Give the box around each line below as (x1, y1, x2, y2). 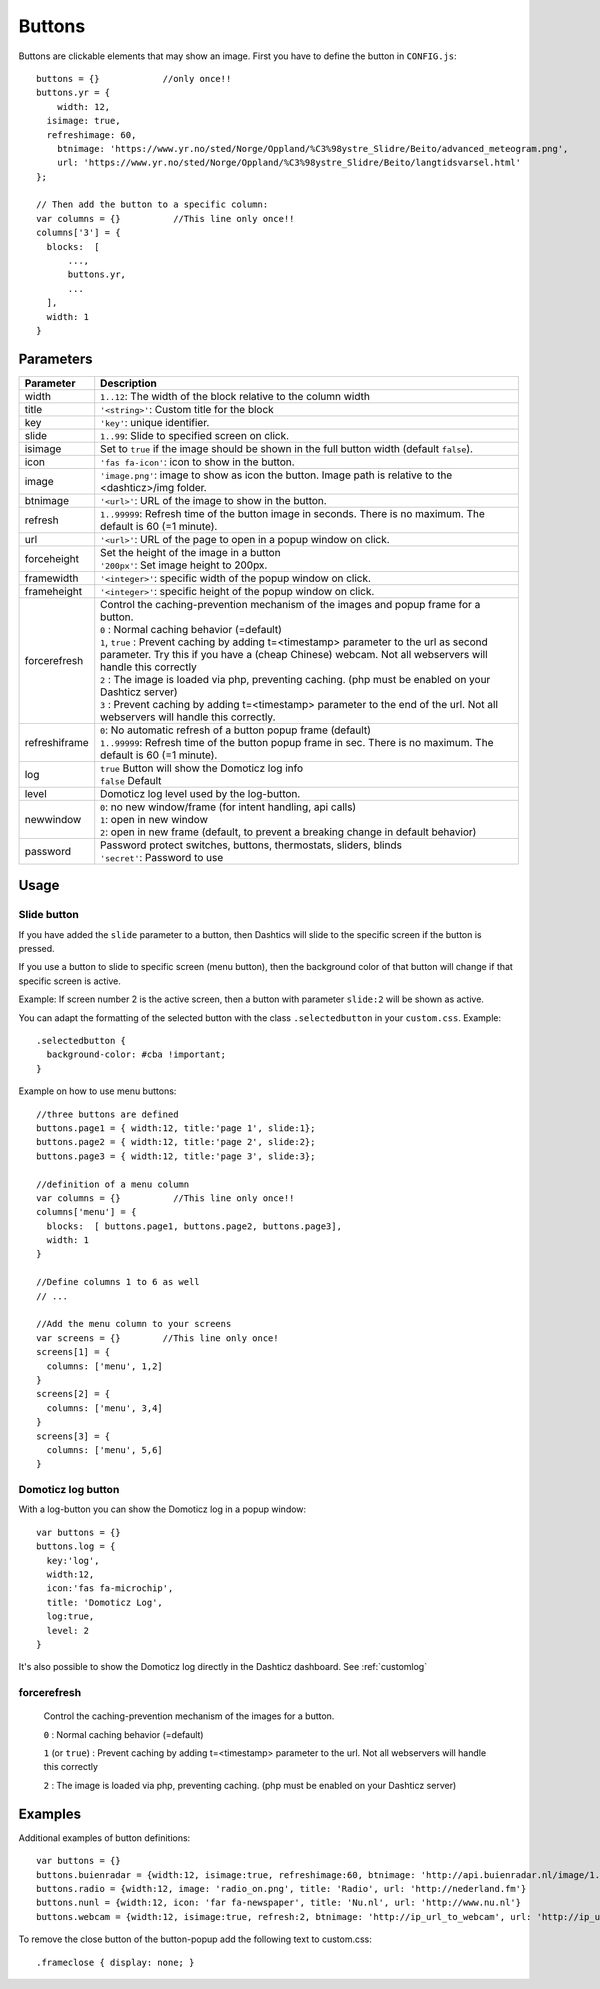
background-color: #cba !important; (46, 1049, 227, 1060)
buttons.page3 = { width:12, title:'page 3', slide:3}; (36, 1150, 316, 1162)
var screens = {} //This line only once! (36, 1332, 279, 1344)
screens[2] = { (36, 1388, 111, 1400)
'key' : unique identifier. (100, 415, 210, 429)
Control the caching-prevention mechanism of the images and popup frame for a (100, 597, 481, 611)
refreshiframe (24, 735, 89, 749)
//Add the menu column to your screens (36, 1318, 232, 1330)
